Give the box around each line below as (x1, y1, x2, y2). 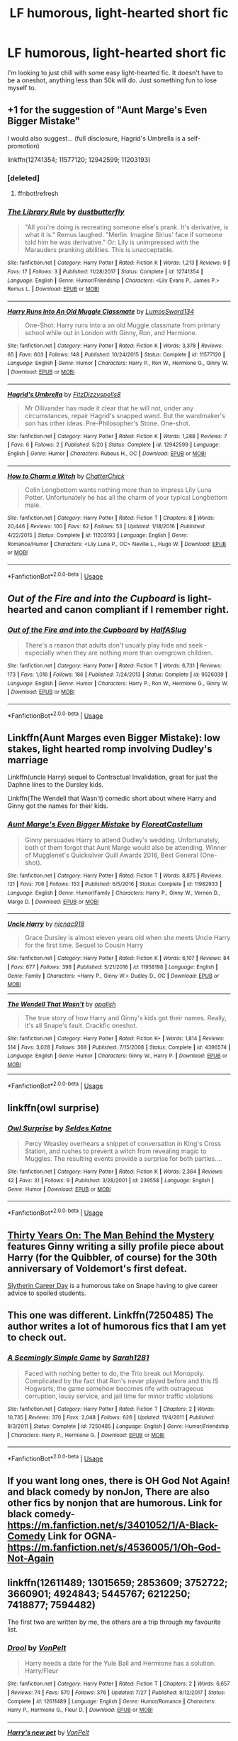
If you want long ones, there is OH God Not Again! (7, 1475, 230, 1487)
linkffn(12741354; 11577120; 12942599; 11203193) (7, 155, 151, 164)
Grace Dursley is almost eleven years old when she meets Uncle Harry (24, 934, 231, 942)
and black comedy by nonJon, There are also (7, 1486, 210, 1498)
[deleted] (7, 173, 40, 182)
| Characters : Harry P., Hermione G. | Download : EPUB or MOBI (7, 1431, 165, 1439)
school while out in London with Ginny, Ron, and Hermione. (24, 328, 198, 337)
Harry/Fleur (24, 1666, 59, 1675)
